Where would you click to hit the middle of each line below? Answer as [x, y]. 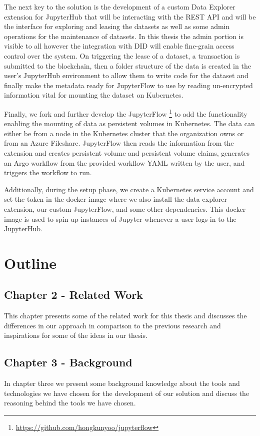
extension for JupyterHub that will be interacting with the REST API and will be [130, 16]
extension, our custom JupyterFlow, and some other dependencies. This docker [125, 208]
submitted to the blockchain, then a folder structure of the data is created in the [127, 65]
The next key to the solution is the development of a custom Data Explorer [120, 7]
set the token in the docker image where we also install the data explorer [115, 199]
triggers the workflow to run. [48, 172]
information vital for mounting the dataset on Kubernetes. [94, 95]
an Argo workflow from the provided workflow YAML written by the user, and [124, 162]
